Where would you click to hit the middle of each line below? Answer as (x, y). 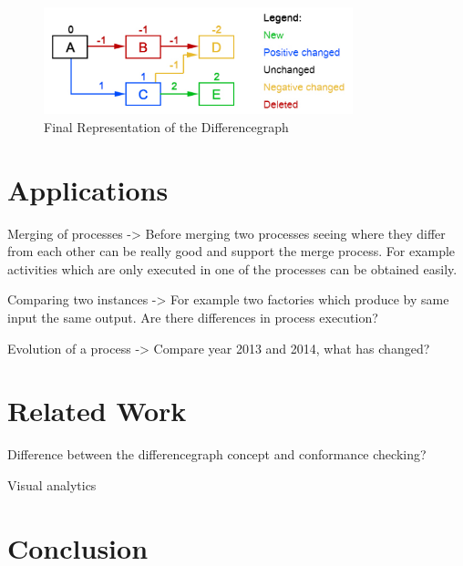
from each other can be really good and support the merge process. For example (231, 251)
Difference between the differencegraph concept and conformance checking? (217, 454)
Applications (88, 189)
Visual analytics (52, 484)
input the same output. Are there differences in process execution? (193, 317)
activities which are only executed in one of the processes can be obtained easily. (232, 268)
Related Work (97, 411)
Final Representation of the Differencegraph (166, 126)
